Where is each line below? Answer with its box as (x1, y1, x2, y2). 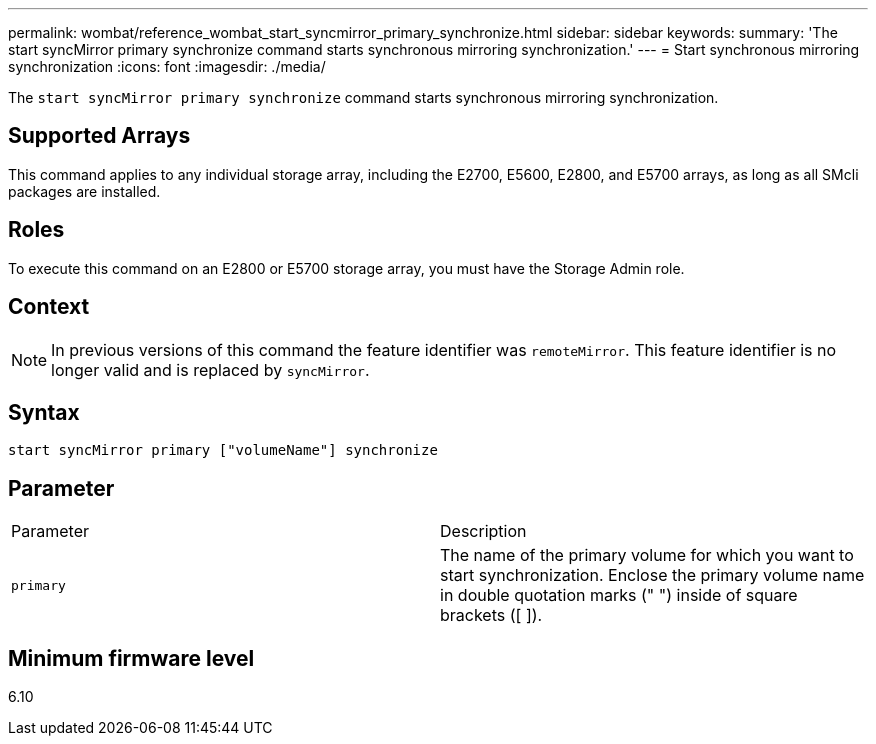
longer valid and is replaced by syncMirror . (51, 359, 370, 380)
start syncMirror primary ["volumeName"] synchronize (8, 442, 438, 459)
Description (440, 521, 527, 542)
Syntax (8, 399, 80, 425)
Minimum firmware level (8, 645, 255, 671)
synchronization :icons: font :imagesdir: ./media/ (8, 58, 326, 75)
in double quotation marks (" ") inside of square (440, 585, 798, 606)
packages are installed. (8, 182, 161, 200)
